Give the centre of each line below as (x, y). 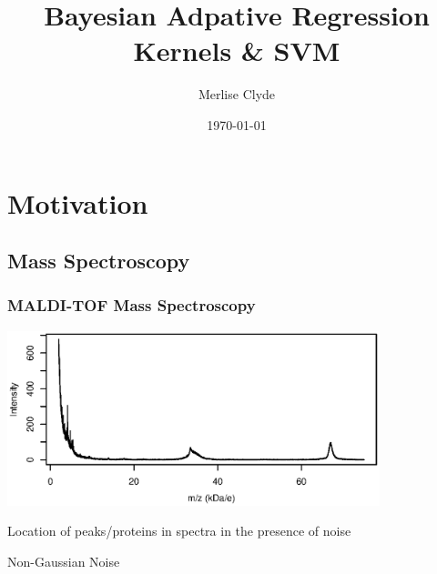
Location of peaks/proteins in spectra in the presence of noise (179, 531)
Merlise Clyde (237, 94)
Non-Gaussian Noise (64, 561)
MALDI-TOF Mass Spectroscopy (132, 305)
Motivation (78, 202)
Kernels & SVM (237, 50)
